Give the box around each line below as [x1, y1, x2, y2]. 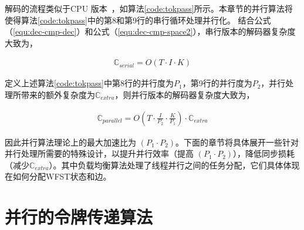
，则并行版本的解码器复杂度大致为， [114, 89, 255, 100]
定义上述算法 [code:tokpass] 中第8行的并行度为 [5, 77, 174, 89]
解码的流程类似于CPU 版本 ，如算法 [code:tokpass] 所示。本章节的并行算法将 [5, 2, 293, 14]
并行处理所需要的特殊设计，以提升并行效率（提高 [5, 147, 194, 160]
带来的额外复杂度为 [21, 89, 95, 100]
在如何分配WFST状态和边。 [5, 170, 112, 182]
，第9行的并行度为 [182, 77, 252, 89]
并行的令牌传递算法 [5, 205, 153, 229]
